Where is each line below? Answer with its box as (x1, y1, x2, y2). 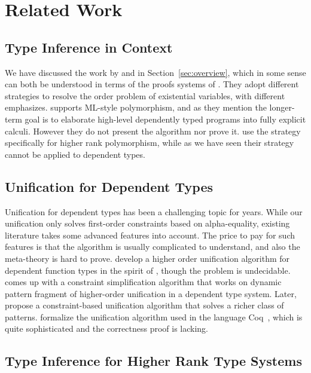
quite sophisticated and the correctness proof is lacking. (5, 322, 209, 335)
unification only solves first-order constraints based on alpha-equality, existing (5, 217, 290, 230)
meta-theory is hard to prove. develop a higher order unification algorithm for (5, 252, 290, 264)
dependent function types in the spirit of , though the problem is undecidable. (5, 264, 291, 276)
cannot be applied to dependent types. (5, 148, 145, 160)
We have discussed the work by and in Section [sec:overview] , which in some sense (5, 66, 306, 78)
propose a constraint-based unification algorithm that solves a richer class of (5, 299, 284, 311)
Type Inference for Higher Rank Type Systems (5, 351, 302, 370)
